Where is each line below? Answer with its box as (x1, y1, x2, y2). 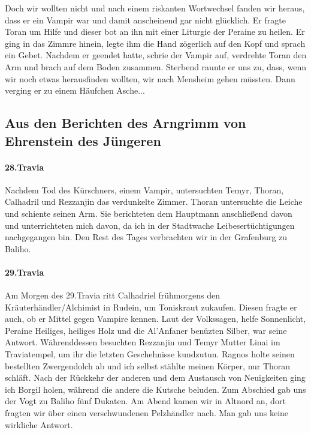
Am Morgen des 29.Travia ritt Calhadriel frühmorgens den (5, 289, 220, 301)
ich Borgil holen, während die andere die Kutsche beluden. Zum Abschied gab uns (5, 383, 306, 395)
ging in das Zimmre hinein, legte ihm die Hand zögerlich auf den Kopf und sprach (5, 37, 306, 49)
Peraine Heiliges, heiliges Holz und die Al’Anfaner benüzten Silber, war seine (5, 324, 287, 336)
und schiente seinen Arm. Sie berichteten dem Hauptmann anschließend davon (5, 207, 292, 219)
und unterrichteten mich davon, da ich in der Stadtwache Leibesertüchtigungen (5, 219, 295, 231)
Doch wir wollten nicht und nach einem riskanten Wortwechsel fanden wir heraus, (5, 2, 305, 14)
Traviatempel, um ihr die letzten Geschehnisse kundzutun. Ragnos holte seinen (5, 348, 295, 360)
